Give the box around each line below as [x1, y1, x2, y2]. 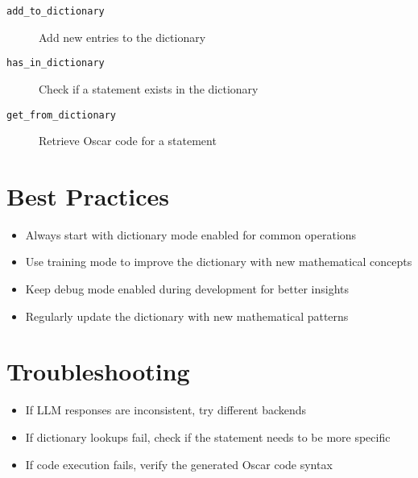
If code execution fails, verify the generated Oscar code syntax [25, 455, 333, 472]
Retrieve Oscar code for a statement [39, 132, 217, 149]
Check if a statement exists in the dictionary [39, 80, 259, 97]
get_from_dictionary [6, 109, 117, 121]
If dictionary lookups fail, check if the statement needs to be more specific [25, 428, 391, 445]
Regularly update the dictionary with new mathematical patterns [25, 307, 349, 324]
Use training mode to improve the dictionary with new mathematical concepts [25, 253, 412, 270]
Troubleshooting [6, 355, 190, 388]
